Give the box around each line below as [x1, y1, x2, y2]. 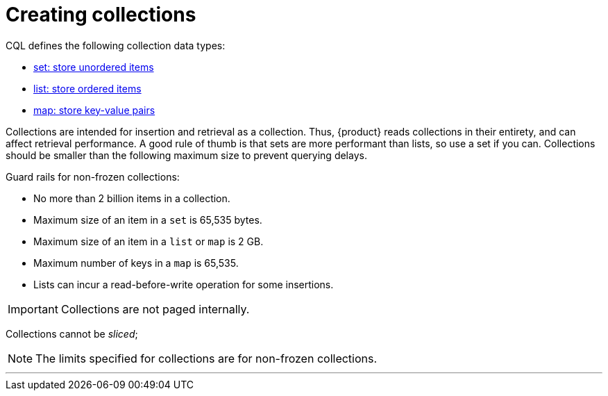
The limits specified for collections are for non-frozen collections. [35, 351, 378, 365]
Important [8, 302, 58, 316]
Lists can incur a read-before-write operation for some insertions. [33, 278, 334, 290]
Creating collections [6, 3, 196, 26]
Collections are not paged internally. [60, 302, 250, 316]
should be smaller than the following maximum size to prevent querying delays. [6, 149, 367, 161]
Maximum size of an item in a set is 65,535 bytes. [33, 213, 262, 226]
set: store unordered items [33, 60, 154, 73]
